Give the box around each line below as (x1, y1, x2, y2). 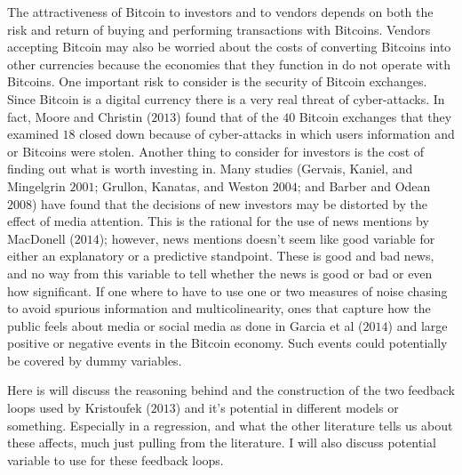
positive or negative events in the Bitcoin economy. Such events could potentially (7, 334, 448, 352)
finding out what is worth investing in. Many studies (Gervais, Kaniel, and (7, 159, 413, 178)
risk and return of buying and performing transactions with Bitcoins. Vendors (7, 20, 431, 38)
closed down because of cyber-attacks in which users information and (79, 125, 455, 143)
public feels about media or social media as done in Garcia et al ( (7, 316, 363, 334)
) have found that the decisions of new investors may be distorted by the (32, 194, 427, 213)
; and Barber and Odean (297, 176, 431, 195)
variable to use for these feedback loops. (7, 450, 224, 469)
